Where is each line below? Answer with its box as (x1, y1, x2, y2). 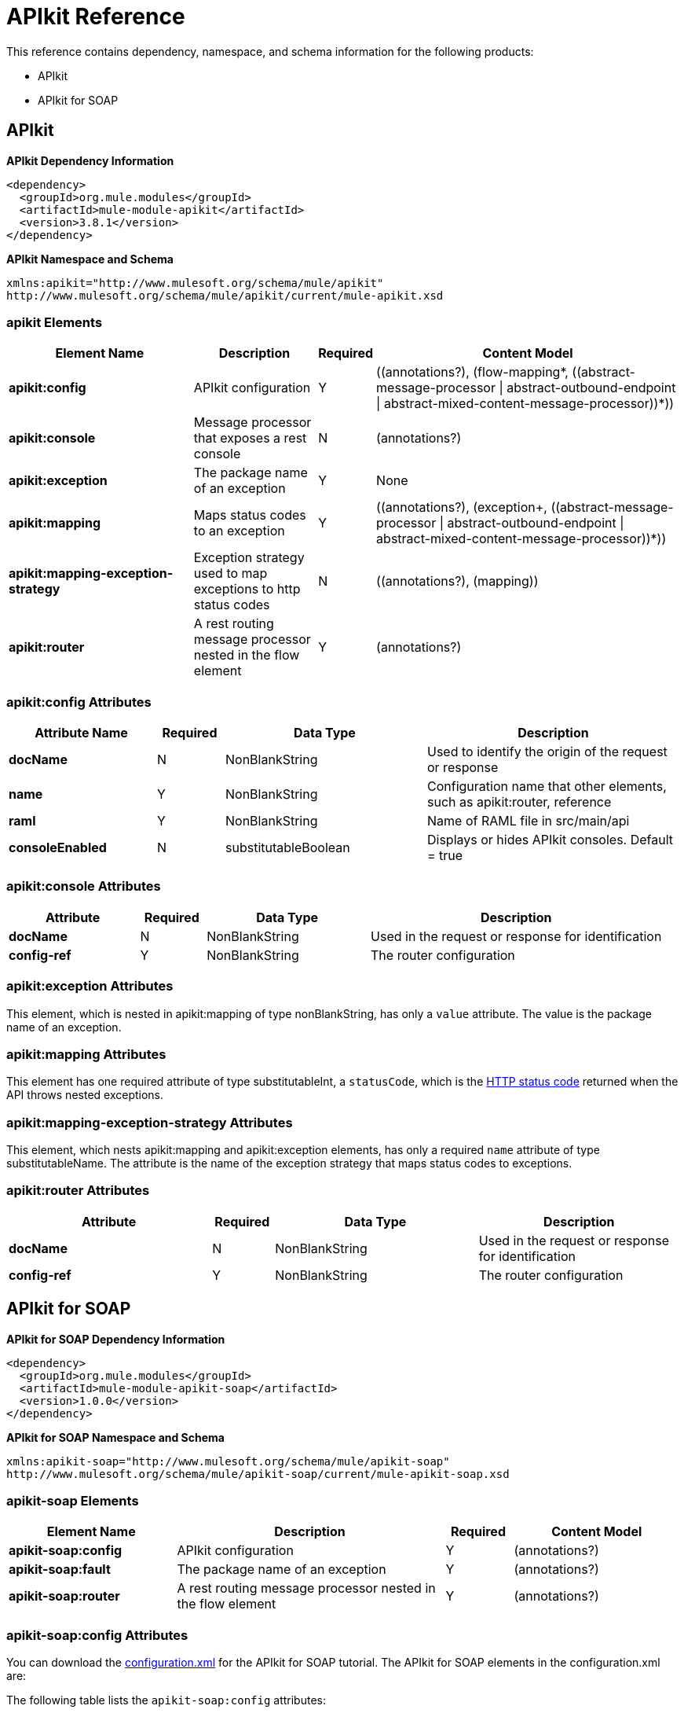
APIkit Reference (6, 3, 185, 30)
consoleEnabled (9, 840, 107, 856)
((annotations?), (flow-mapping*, (376, 364, 569, 380)
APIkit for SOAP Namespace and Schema (6, 1430, 225, 1444)
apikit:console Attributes (6, 878, 161, 895)
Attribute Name (35, 725, 128, 741)
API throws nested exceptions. (6, 1088, 164, 1102)
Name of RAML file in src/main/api (427, 813, 630, 829)
